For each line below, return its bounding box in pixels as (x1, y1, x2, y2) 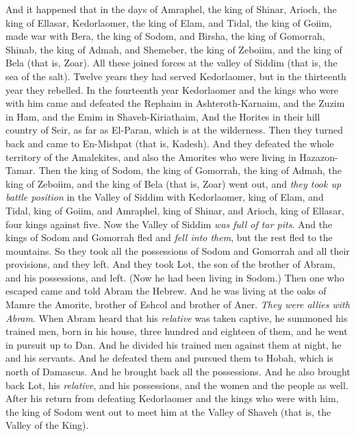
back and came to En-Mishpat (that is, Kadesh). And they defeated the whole (5, 136, 334, 150)
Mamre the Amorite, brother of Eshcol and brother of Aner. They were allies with (5, 297, 350, 312)
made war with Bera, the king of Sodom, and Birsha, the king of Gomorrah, (5, 29, 325, 43)
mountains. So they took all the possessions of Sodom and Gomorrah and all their (5, 243, 350, 258)
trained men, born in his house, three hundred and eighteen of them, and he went (5, 324, 348, 338)
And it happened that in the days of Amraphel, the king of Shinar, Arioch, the (5, 2, 337, 16)
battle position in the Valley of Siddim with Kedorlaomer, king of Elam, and (5, 190, 324, 204)
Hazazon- (299, 149, 338, 164)
